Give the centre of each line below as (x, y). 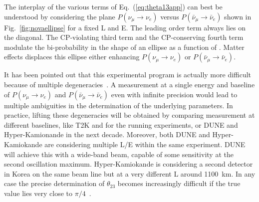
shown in (238, 16)
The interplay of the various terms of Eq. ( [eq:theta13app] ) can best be (113, 6)
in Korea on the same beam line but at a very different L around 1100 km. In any (130, 173)
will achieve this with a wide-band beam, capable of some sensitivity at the (119, 154)
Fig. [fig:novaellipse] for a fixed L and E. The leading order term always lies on (125, 27)
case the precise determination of (54, 183)
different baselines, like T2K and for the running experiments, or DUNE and (121, 124)
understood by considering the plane (60, 16)
